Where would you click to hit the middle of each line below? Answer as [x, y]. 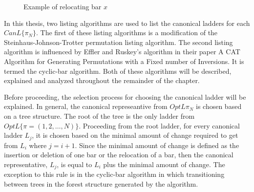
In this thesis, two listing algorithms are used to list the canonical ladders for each [127, 23]
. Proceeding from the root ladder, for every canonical [159, 125]
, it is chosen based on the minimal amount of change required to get [135, 135]
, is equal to [74, 164]
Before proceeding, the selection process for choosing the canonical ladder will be [125, 96]
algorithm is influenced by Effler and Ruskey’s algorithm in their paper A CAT [122, 52]
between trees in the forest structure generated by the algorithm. [101, 183]
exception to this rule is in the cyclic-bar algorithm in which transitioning [114, 174]
